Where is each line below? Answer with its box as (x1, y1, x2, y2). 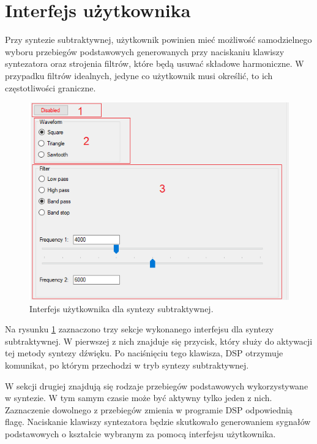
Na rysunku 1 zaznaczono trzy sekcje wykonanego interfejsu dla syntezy (5, 323, 274, 335)
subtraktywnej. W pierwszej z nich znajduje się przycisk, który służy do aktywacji (5, 334, 313, 347)
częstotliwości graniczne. (5, 81, 96, 94)
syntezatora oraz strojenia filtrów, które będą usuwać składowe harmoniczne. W (5, 57, 304, 70)
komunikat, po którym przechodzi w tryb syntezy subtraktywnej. (5, 359, 249, 372)
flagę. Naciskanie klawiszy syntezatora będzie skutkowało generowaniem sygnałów (5, 415, 311, 428)
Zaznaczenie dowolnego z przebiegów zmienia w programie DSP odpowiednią (5, 403, 293, 416)
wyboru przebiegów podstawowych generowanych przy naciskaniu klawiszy (5, 45, 285, 58)
